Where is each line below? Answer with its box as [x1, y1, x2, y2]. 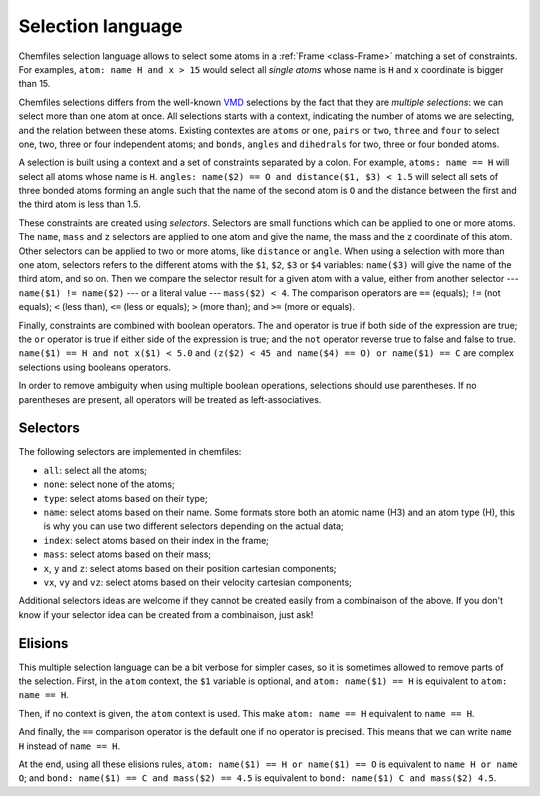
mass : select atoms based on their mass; [43, 548, 212, 560]
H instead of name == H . [18, 740, 120, 752]
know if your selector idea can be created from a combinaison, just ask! [18, 608, 314, 620]
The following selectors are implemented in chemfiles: [18, 446, 242, 458]
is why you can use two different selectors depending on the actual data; [43, 520, 344, 532]
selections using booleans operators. [18, 361, 172, 373]
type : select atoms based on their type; [43, 492, 209, 504]
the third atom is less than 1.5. [18, 198, 142, 210]
